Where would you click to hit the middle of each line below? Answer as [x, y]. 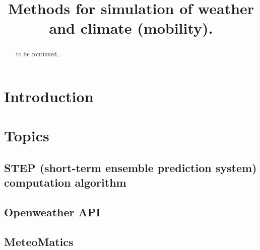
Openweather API [52, 212]
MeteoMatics [39, 241]
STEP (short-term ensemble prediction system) [131, 167]
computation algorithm [65, 182]
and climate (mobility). [131, 28]
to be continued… [38, 54]
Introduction [49, 96]
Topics [27, 136]
